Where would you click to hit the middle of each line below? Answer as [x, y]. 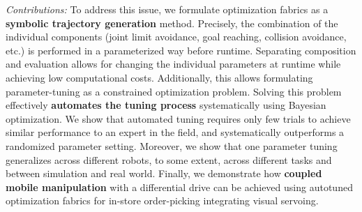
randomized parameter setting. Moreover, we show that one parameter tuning [172, 145]
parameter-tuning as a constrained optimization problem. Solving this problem [174, 91]
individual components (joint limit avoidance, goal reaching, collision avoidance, [176, 37]
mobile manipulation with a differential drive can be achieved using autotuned [179, 187]
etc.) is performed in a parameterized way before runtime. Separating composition [181, 50]
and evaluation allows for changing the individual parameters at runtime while [173, 64]
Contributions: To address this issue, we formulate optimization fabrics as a [167, 9]
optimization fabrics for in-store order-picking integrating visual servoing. [162, 200]
